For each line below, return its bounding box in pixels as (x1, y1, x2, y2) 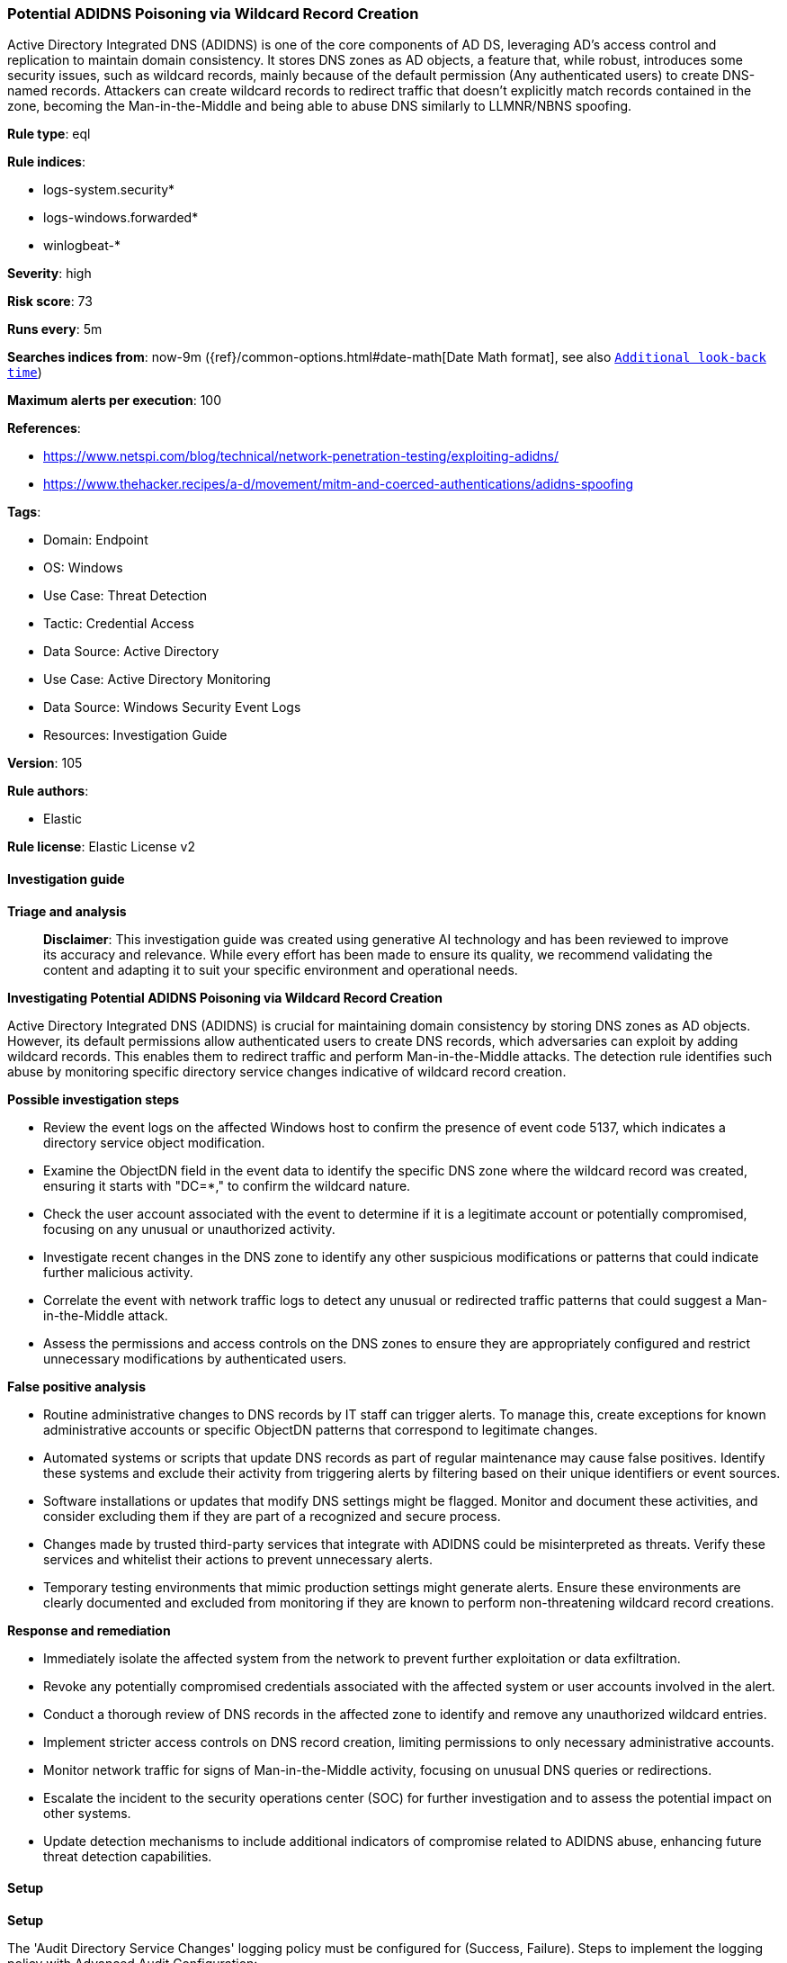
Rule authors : (7, 783, 89, 799)
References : (7, 420, 81, 437)
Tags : (7, 504, 41, 520)
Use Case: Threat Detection (43, 588, 208, 604)
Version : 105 (7, 755, 83, 771)
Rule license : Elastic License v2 (7, 839, 195, 855)
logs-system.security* (43, 182, 175, 198)
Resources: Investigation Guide (43, 727, 228, 743)
